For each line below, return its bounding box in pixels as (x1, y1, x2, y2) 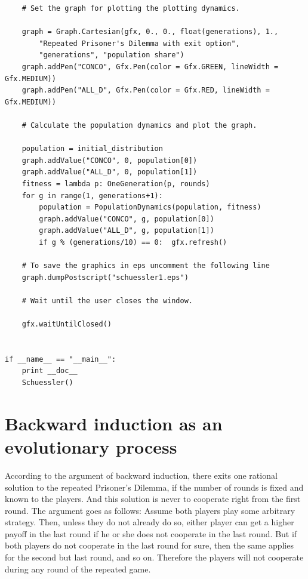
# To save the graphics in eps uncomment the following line (21, 261, 270, 270)
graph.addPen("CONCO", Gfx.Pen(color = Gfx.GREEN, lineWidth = (21, 62, 279, 71)
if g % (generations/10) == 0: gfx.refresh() (39, 238, 227, 247)
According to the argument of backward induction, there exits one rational (5, 469, 278, 481)
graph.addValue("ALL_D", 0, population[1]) (21, 168, 198, 177)
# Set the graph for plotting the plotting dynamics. (21, 4, 240, 13)
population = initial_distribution (21, 144, 163, 153)
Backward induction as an (5, 411, 223, 435)
